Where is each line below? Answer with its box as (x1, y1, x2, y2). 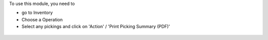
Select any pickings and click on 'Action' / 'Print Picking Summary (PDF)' (21, 24, 170, 30)
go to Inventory (21, 10, 53, 16)
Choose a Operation (21, 16, 63, 22)
